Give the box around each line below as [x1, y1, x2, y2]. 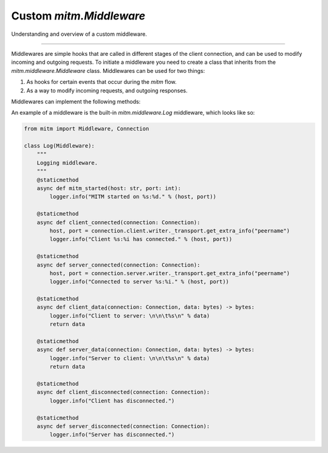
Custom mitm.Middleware [11, 9, 146, 22]
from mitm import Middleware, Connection [24, 125, 149, 132]
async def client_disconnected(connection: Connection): [36, 389, 210, 396]
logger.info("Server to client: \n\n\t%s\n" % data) [49, 355, 210, 361]
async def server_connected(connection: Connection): [36, 261, 200, 268]
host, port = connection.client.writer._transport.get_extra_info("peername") [49, 227, 290, 234]
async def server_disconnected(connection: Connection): [36, 423, 210, 429]
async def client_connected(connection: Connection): [36, 219, 200, 226]
